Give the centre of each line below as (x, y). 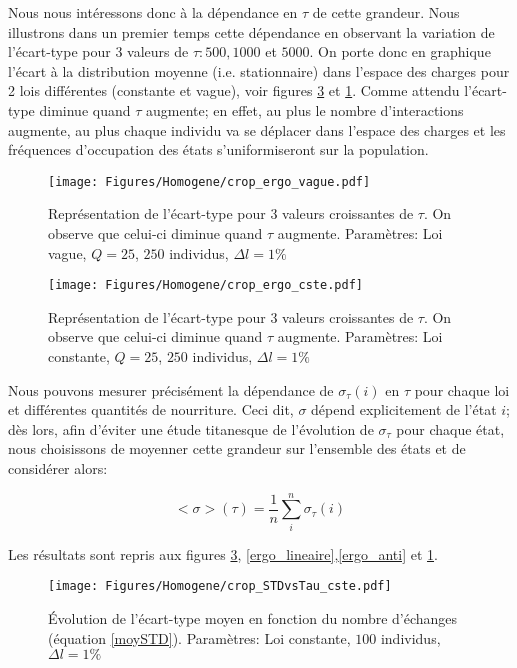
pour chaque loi (462, 389)
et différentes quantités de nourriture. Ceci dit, (151, 409)
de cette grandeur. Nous (386, 12)
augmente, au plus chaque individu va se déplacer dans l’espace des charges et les (257, 129)
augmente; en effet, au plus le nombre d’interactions (304, 109)
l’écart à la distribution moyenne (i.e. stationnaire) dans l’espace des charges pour (259, 70)
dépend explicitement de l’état (404, 409)
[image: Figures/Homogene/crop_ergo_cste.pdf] (205, 285)
